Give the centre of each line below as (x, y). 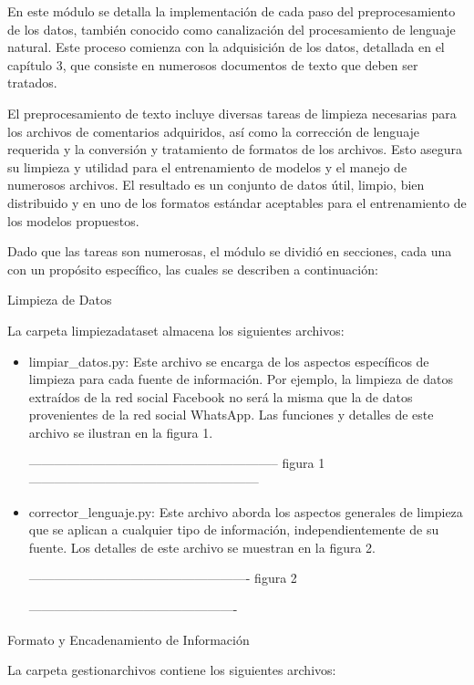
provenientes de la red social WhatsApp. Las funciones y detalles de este (231, 415)
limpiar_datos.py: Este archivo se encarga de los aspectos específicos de (229, 361)
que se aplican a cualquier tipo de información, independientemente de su (234, 529)
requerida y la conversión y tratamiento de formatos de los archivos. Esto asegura (235, 149)
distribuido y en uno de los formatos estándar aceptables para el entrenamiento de (237, 202)
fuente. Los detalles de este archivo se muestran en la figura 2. (202, 547)
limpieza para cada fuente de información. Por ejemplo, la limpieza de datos (241, 379)
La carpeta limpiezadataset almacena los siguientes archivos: (176, 330)
